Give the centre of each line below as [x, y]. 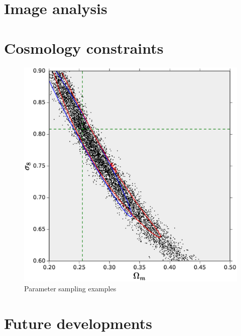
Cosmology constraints [84, 47]
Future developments [78, 323]
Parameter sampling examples [70, 288]
